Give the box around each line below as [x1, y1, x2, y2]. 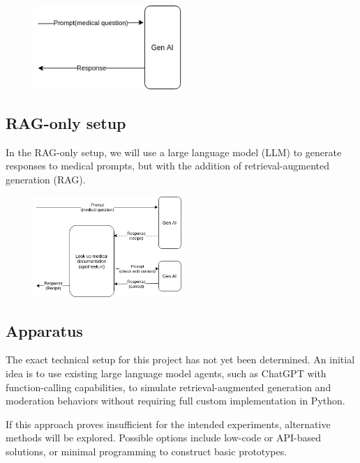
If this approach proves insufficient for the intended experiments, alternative [6, 416, 331, 431]
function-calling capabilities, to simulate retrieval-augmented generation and [6, 379, 331, 394]
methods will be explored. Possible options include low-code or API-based [6, 430, 321, 445]
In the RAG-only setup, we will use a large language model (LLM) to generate [6, 144, 342, 159]
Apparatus [6, 319, 83, 341]
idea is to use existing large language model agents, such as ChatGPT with [6, 366, 327, 380]
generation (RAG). [6, 172, 86, 187]
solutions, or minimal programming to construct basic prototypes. [6, 443, 287, 458]
